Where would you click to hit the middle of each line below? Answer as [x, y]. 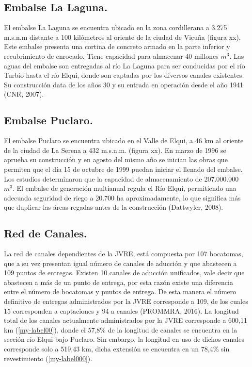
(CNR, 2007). [24, 94]
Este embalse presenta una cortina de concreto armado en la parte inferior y [117, 46]
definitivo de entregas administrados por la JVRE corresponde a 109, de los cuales [126, 301]
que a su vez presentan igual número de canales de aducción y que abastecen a [120, 263]
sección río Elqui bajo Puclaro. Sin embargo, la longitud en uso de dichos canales [124, 339]
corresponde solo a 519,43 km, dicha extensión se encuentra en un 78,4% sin [117, 349]
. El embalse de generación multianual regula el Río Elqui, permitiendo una [124, 188]
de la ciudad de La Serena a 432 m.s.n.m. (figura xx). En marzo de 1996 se [115, 150]
